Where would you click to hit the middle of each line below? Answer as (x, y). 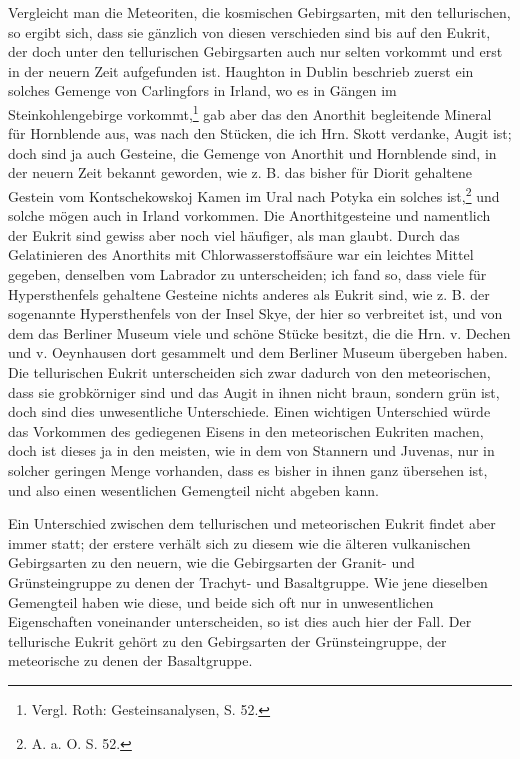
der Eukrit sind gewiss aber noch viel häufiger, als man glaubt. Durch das (234, 234)
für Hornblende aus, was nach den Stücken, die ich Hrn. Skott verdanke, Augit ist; (260, 133)
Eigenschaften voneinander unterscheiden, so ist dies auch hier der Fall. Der (240, 621)
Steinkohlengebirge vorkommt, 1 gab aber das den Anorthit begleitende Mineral (250, 112)
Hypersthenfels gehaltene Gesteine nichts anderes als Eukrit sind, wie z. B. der (249, 293)
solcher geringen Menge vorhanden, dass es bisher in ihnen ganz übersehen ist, (248, 469)
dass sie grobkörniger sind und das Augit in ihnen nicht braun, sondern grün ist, (254, 391)
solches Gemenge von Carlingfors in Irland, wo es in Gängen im (202, 90)
